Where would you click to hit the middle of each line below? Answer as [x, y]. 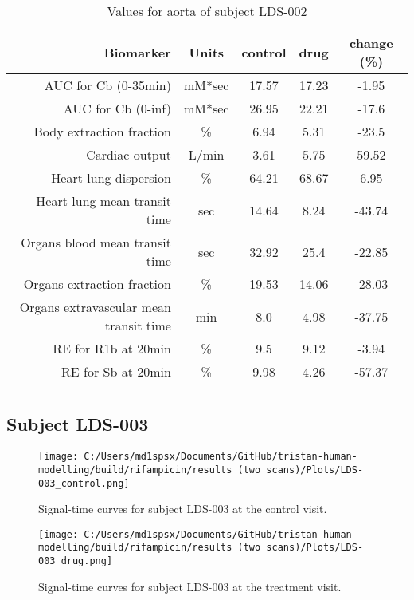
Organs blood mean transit [96, 242]
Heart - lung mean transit [103, 201]
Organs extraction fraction [97, 284]
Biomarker [137, 52]
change [371, 43]
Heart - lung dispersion [111, 178]
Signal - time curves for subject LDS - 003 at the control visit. [183, 509]
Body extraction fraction [102, 131]
